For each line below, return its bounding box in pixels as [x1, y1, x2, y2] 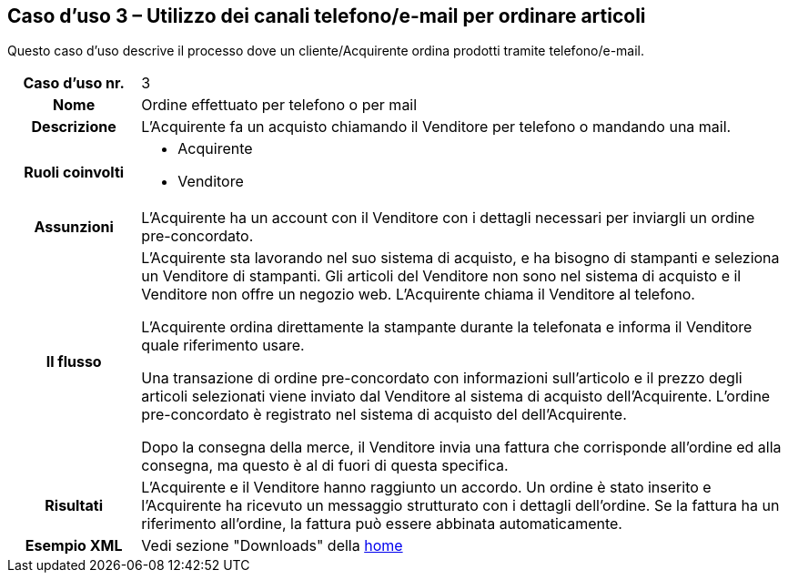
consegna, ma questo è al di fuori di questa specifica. [141, 456, 509, 475]
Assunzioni [34, 218, 114, 237]
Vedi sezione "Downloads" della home [141, 536, 403, 555]
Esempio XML [25, 536, 123, 555]
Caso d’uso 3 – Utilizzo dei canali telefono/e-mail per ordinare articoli [7, 5, 646, 27]
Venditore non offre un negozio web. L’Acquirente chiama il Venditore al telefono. [141, 285, 695, 304]
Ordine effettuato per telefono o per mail [141, 96, 418, 115]
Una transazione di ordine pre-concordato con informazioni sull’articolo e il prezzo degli [141, 369, 743, 388]
